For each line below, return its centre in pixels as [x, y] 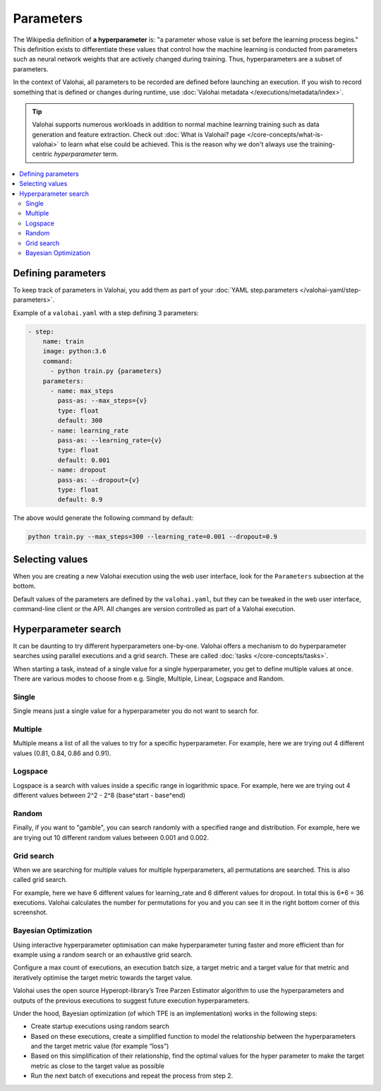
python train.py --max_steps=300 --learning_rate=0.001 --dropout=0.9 [153, 537]
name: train [64, 342]
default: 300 [80, 421]
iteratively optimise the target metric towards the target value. [103, 977]
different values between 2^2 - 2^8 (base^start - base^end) [99, 796]
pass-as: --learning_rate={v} [110, 440]
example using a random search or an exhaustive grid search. [103, 955]
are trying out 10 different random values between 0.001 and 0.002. [111, 837]
